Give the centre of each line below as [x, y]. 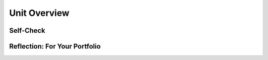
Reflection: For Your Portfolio [55, 46]
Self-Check [27, 30]
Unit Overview [39, 13]
